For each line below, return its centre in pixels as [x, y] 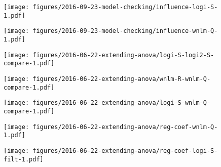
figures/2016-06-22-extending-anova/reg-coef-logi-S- [125, 151]
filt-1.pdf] [24, 159]
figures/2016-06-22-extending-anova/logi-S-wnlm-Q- [122, 103]
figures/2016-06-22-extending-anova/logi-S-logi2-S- [123, 55]
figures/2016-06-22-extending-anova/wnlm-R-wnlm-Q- [122, 79]
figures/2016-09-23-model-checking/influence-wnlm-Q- [125, 31]
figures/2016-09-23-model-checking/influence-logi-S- [125, 7]
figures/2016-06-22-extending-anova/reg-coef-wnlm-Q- [125, 127]
